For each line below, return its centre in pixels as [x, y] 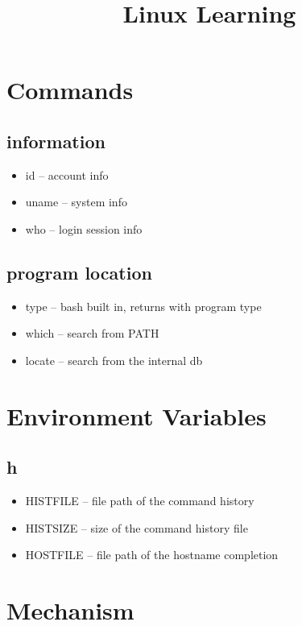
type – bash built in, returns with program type [143, 306]
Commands [70, 90]
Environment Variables [137, 415]
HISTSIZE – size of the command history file [137, 527]
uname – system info [76, 202]
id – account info [67, 174]
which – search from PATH [92, 333]
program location [79, 272]
